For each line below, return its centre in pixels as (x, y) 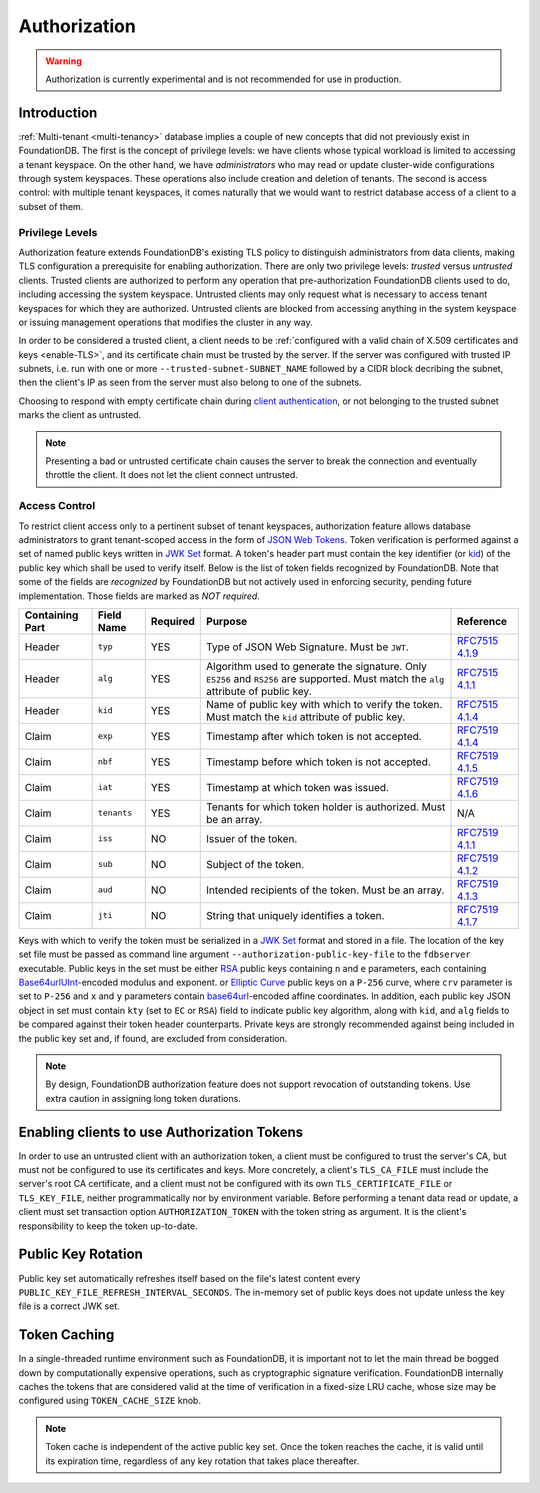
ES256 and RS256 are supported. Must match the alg (325, 678)
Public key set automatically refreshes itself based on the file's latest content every (189, 1278)
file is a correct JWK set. (69, 1306)
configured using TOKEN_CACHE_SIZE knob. (110, 1401)
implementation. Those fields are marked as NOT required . (139, 596)
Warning (63, 61)
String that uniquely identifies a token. (295, 915)
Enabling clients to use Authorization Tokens (161, 1131)
